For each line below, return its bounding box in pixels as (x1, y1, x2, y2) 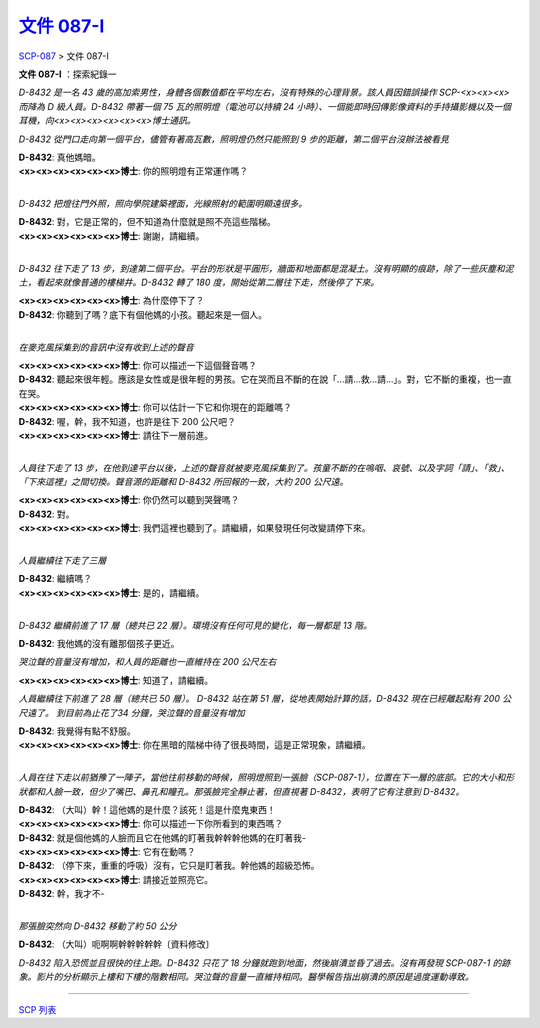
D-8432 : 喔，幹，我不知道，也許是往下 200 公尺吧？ (18, 415, 237, 427)
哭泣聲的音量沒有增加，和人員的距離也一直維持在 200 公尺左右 (18, 656, 277, 668)
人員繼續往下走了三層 (18, 555, 107, 567)
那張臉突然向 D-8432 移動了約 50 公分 (18, 920, 177, 932)
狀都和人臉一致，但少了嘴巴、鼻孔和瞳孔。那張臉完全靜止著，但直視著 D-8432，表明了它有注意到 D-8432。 (18, 785, 465, 797)
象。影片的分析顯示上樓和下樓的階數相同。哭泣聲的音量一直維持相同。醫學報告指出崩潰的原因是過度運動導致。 (18, 971, 474, 983)
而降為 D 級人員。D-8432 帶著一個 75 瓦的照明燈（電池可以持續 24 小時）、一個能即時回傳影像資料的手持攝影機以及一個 (18, 100, 512, 112)
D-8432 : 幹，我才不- (18, 888, 105, 900)
